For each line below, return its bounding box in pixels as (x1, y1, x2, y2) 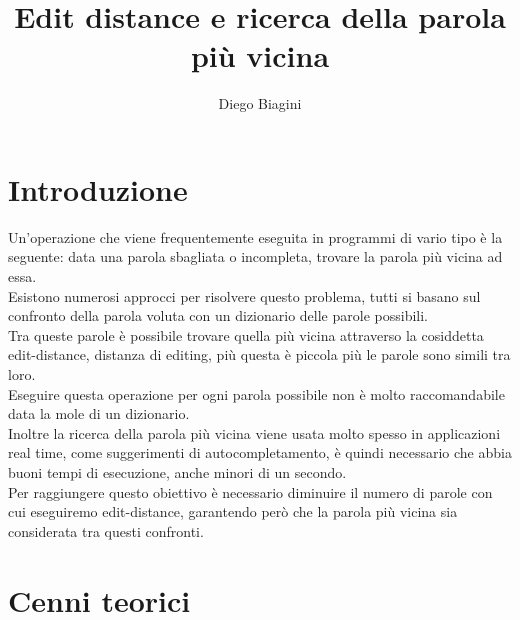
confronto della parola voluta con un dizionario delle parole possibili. (8, 305, 428, 326)
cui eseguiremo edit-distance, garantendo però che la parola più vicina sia (8, 501, 458, 522)
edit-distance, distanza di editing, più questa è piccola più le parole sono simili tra (8, 344, 511, 365)
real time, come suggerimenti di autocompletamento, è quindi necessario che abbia (8, 442, 512, 463)
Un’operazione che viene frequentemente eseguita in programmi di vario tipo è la (8, 226, 503, 247)
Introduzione (8, 168, 188, 209)
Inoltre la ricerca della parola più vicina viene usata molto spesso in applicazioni (8, 422, 501, 443)
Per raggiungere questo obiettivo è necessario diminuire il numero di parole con (8, 481, 493, 502)
